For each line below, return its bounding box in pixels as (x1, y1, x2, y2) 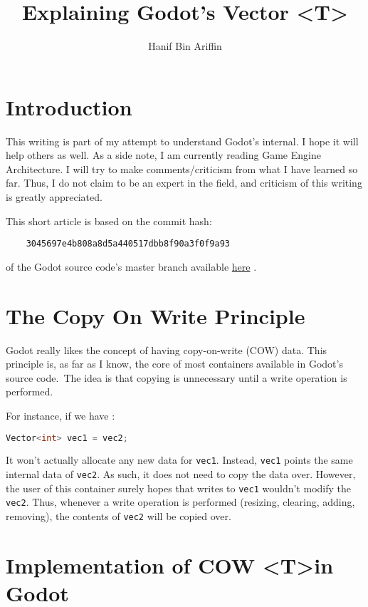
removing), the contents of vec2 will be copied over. (6, 509, 231, 524)
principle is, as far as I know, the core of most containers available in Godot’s (6, 356, 343, 371)
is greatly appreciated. (6, 190, 102, 204)
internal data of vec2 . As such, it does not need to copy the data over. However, (6, 467, 356, 482)
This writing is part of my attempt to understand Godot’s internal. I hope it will (6, 133, 359, 148)
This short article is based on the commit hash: (6, 213, 212, 228)
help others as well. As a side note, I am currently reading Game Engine (6, 147, 321, 162)
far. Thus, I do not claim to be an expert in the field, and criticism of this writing (6, 175, 362, 190)
